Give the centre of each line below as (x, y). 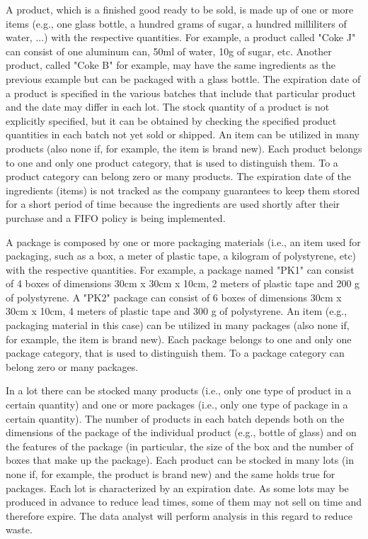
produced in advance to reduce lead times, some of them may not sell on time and (184, 502)
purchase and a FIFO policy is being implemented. (116, 217)
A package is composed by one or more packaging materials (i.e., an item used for (183, 241)
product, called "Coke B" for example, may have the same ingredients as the (171, 65)
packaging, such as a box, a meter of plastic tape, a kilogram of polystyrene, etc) (181, 256)
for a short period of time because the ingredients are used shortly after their (173, 204)
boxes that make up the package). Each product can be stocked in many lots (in (180, 460)
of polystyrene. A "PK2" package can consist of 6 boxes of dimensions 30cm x (174, 297)
